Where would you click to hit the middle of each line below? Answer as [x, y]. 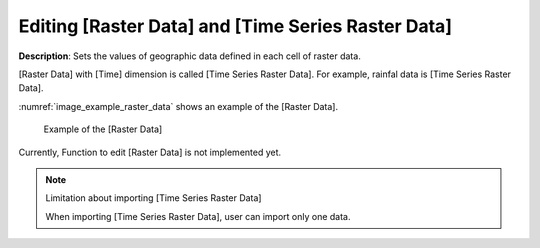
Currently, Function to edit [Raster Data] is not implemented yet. [150, 152]
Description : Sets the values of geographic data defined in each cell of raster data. [190, 56]
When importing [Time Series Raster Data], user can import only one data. [198, 216]
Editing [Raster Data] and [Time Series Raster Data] [235, 26]
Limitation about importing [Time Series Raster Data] [153, 198]
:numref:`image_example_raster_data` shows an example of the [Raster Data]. [178, 106]
